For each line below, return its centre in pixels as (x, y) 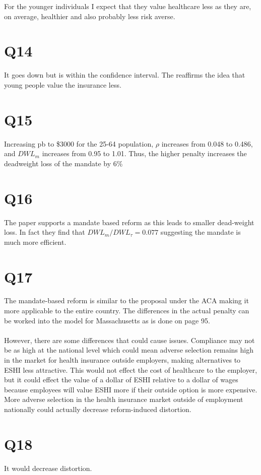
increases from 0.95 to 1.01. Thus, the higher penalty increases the (144, 153)
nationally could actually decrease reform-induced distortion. (98, 409)
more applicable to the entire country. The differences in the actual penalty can (127, 311)
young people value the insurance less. (63, 84)
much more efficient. (35, 242)
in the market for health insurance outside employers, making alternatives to (122, 360)
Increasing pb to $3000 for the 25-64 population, (79, 143)
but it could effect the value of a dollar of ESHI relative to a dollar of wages (121, 380)
